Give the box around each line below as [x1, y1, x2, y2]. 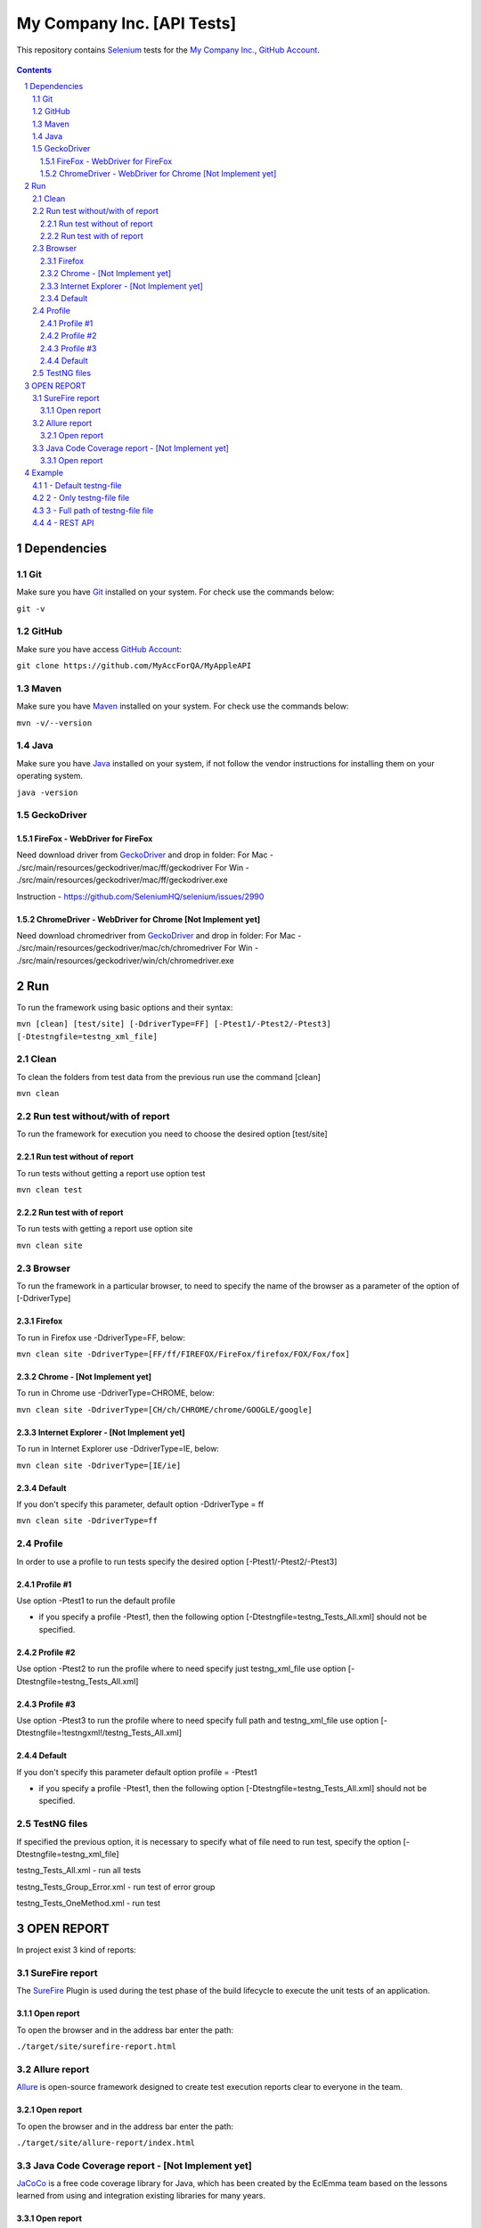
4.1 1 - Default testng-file [32, 479, 122, 490]
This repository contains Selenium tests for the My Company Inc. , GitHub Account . [16, 45, 320, 55]
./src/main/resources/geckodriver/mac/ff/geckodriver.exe [16, 874, 228, 886]
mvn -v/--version [16, 717, 93, 728]
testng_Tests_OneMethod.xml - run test [16, 1898, 160, 1909]
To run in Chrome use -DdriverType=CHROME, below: [16, 1388, 216, 1398]
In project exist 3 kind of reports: [16, 1945, 137, 1955]
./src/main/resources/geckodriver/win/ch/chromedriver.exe [16, 954, 235, 966]
